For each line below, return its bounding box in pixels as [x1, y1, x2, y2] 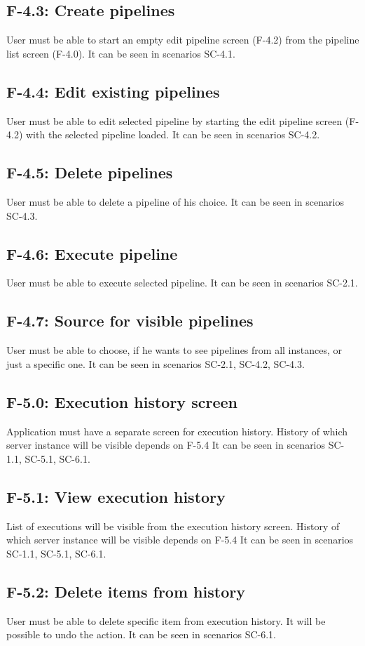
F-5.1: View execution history [6, 485, 226, 507]
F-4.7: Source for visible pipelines [6, 310, 254, 331]
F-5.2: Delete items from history [6, 580, 245, 602]
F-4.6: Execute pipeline [6, 242, 178, 264]
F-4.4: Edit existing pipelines [6, 80, 220, 102]
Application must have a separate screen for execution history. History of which [6, 423, 348, 438]
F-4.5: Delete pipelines [6, 161, 173, 183]
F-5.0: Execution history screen [6, 390, 237, 412]
